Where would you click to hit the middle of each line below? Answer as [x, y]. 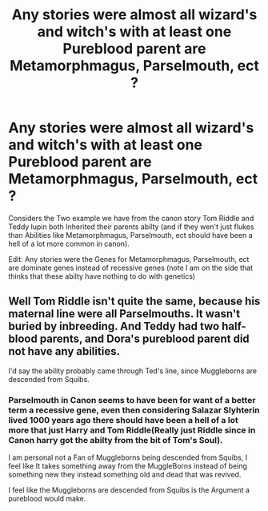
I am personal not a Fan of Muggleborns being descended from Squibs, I [128, 457]
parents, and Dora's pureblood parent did [144, 339]
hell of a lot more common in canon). [69, 243]
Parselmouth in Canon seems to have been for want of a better [132, 400]
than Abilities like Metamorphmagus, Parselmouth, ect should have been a [131, 235]
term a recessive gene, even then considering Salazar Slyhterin [134, 410]
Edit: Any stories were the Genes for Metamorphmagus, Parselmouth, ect [129, 259]
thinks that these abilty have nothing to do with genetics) [102, 276]
